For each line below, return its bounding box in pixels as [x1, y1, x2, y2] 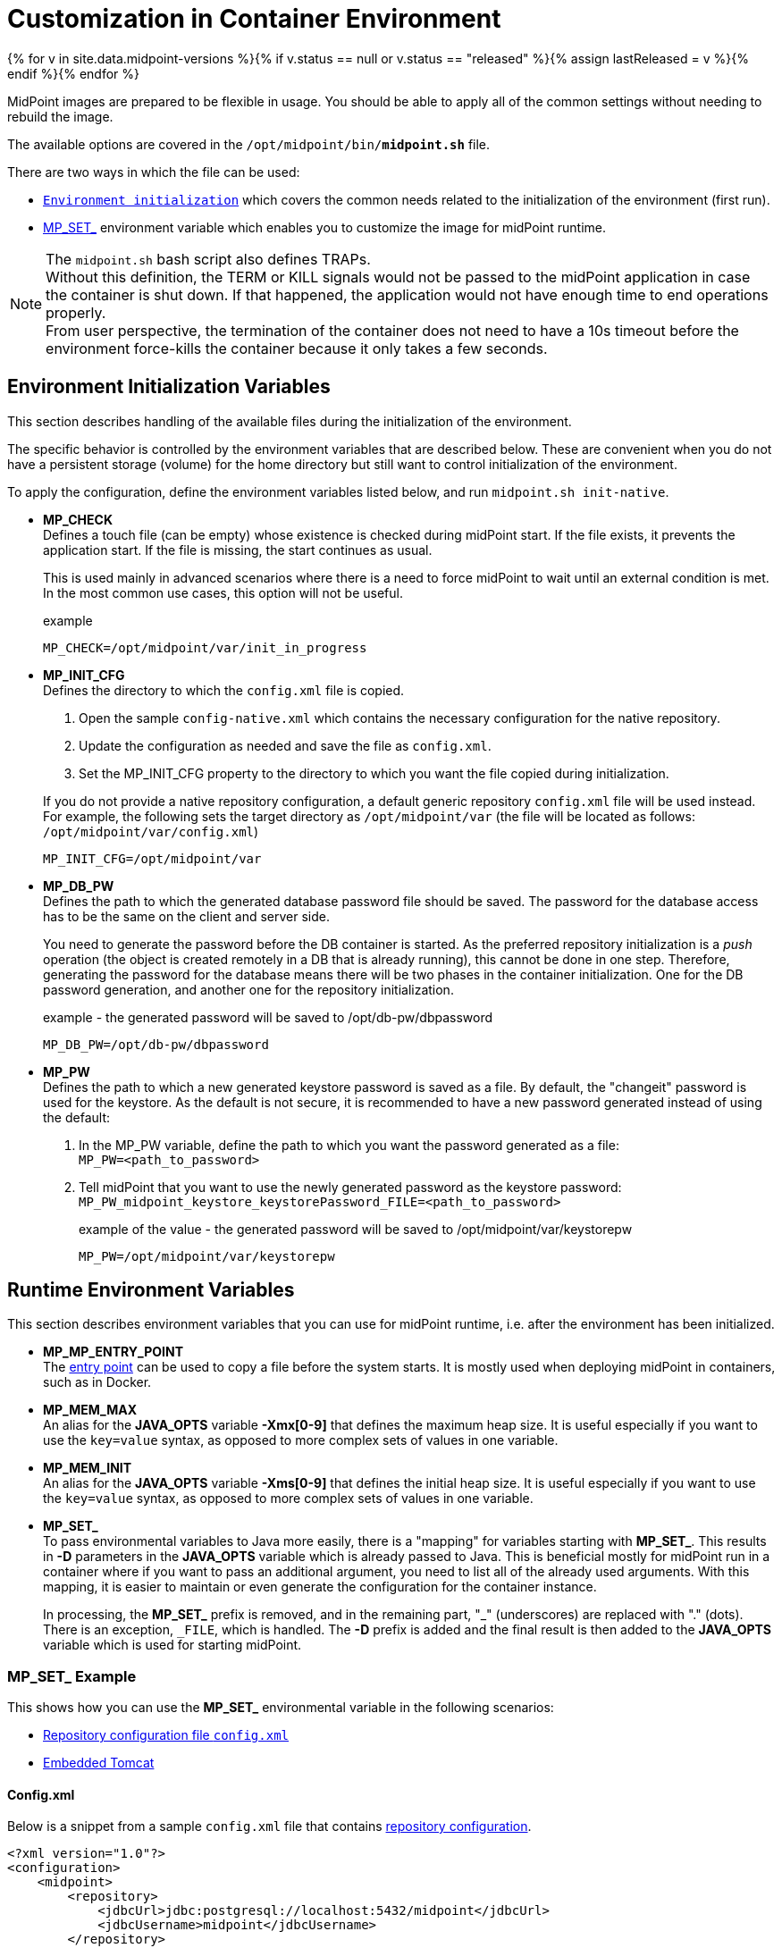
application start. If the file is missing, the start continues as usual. [43, 542, 433, 558]
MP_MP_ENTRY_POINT [43, 1344, 183, 1360]
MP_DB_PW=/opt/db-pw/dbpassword [43, 1037, 269, 1052]
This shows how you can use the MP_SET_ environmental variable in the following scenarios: [7, 1700, 554, 1716]
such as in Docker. [43, 1374, 152, 1390]
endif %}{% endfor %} [7, 65, 139, 81]
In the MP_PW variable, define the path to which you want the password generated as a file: [79, 1137, 619, 1153]
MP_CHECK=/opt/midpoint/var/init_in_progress [43, 640, 367, 655]
